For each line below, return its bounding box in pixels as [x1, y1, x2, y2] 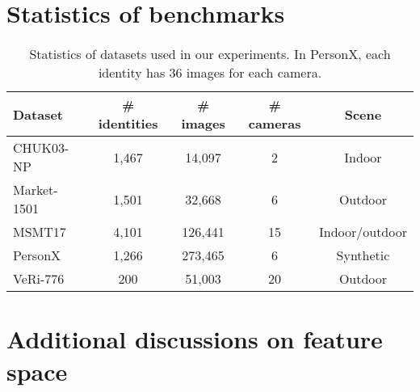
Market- [13, 180, 58, 200]
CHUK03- [13, 138, 69, 158]
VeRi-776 [13, 269, 65, 289]
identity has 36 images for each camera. [98, 63, 322, 82]
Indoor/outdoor [318, 222, 407, 242]
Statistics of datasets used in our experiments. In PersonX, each [29, 44, 391, 64]
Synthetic [336, 246, 390, 265]
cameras [248, 114, 301, 133]
